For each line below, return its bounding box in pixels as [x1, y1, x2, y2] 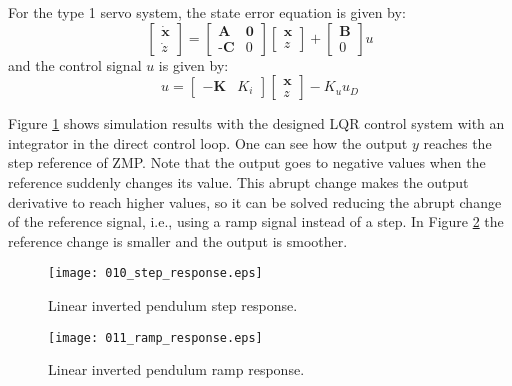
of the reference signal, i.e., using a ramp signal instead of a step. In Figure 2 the [8, 211, 504, 232]
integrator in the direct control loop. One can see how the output [8, 132, 408, 153]
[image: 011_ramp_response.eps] [48, 330, 263, 345]
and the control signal [8, 54, 142, 75]
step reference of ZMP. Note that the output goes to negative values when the [8, 152, 486, 173]
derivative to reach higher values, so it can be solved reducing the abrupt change [8, 191, 502, 212]
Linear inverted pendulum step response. [48, 295, 298, 315]
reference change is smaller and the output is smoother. [8, 230, 348, 251]
